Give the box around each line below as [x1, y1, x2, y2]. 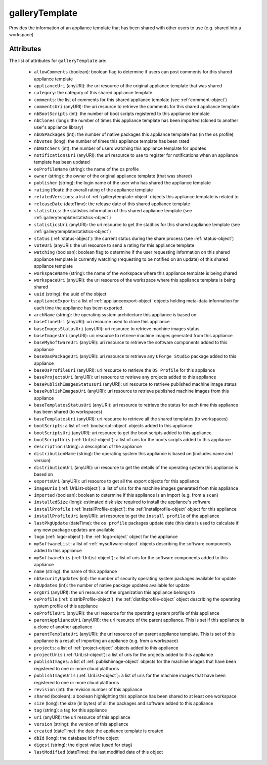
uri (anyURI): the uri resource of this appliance [34, 714, 131, 720]
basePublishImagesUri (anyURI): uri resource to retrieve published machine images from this [34, 388, 229, 394]
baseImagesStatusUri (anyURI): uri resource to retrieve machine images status [34, 325, 200, 332]
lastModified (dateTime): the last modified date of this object [34, 749, 163, 755]
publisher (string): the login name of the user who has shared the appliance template [34, 180, 211, 186]
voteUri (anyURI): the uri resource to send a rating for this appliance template [34, 242, 195, 248]
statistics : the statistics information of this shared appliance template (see [34, 208, 192, 214]
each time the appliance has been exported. [34, 305, 124, 311]
